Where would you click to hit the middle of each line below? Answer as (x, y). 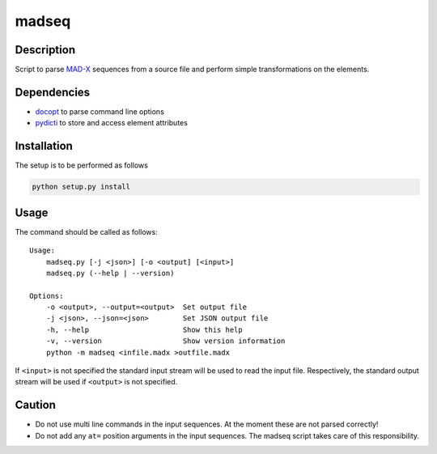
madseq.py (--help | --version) (110, 273)
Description (45, 50)
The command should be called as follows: (86, 231)
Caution (36, 405)
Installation (44, 146)
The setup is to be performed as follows (82, 165)
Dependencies (53, 92)
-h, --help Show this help (144, 329)
